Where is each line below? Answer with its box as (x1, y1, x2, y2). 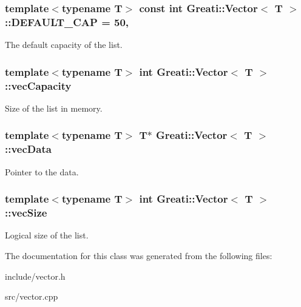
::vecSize (5, 205, 47, 220)
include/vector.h (5, 269, 66, 282)
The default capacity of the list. (5, 38, 123, 51)
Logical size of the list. (5, 229, 89, 241)
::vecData (5, 141, 52, 157)
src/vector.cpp (5, 290, 58, 303)
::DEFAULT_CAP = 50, (5, 14, 129, 29)
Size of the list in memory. (5, 101, 103, 114)
